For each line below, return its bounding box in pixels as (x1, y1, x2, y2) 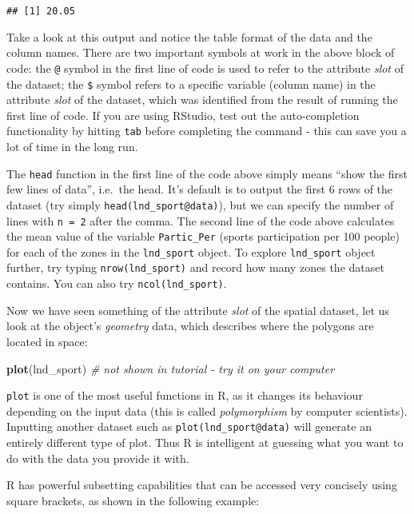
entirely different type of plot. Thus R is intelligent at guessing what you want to (6, 434, 404, 451)
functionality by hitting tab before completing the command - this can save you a (6, 122, 407, 139)
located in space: (6, 333, 88, 349)
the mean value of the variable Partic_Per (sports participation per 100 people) (6, 228, 400, 245)
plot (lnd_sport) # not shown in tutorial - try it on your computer (6, 360, 335, 377)
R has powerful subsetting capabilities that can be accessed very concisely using (6, 476, 397, 493)
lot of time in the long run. (6, 138, 138, 154)
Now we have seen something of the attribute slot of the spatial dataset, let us (6, 301, 389, 318)
